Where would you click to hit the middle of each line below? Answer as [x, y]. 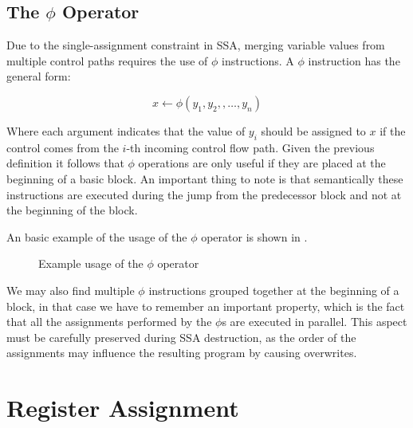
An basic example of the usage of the [97, 236]
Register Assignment [123, 408]
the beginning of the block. [72, 210]
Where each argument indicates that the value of [126, 130]
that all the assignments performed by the [109, 322]
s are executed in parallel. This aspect [315, 322]
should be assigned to [313, 130]
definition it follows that [65, 163]
